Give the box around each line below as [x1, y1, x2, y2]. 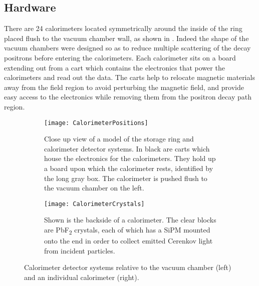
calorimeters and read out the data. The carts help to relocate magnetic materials [4, 72, 255, 82]
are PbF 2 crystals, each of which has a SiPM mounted [44, 224, 210, 236]
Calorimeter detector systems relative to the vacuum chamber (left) [24, 262, 231, 272]
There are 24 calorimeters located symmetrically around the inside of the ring [4, 23, 242, 33]
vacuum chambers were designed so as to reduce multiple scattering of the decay [4, 42, 251, 53]
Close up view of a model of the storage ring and [44, 133, 194, 144]
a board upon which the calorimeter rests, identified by [44, 162, 213, 173]
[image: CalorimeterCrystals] [44, 200, 145, 207]
